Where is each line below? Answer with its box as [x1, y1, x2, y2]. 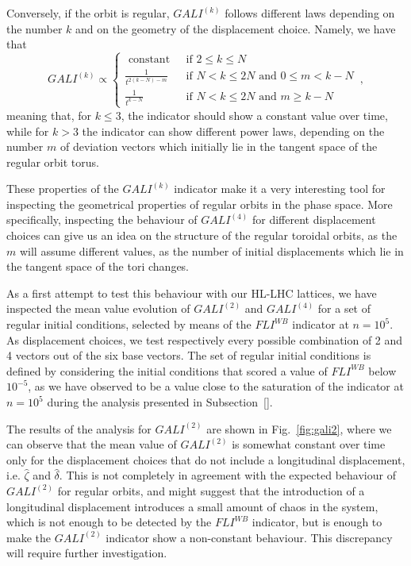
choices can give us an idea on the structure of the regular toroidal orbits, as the [6, 227, 398, 244]
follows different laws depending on [225, 5, 395, 21]
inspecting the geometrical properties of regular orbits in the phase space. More [6, 195, 393, 212]
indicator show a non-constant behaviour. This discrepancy [106, 529, 393, 545]
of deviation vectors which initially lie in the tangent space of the [60, 138, 378, 155]
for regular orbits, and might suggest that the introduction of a [57, 482, 365, 499]
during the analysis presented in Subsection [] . [47, 394, 273, 410]
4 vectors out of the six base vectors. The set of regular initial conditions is [6, 347, 371, 364]
